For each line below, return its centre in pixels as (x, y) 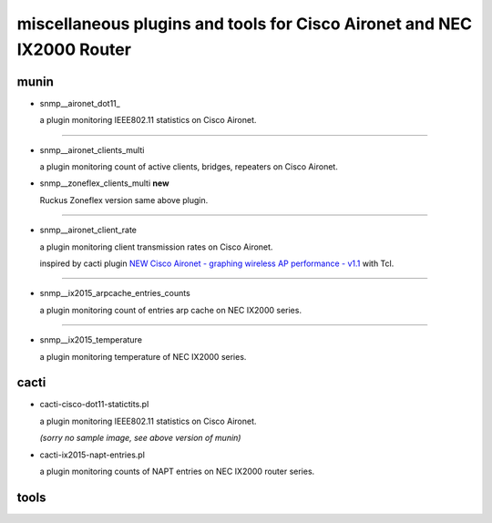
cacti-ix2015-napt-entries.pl (92, 455)
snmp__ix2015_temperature (91, 340)
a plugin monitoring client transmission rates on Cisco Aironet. (156, 247)
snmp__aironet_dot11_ (80, 103)
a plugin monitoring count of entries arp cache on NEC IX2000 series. (171, 310)
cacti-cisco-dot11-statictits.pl (94, 405)
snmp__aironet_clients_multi (92, 149)
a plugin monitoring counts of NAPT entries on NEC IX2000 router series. (177, 472)
